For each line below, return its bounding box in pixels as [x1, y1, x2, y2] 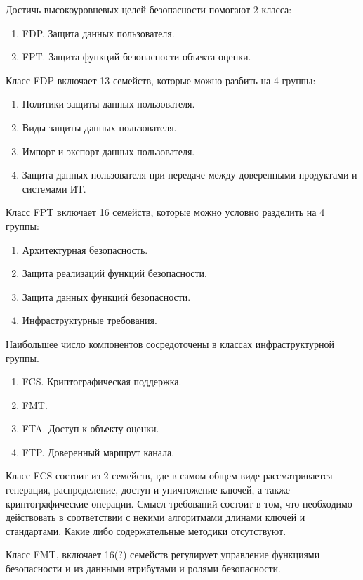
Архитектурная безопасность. [22, 242, 148, 257]
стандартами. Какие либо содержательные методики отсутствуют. [6, 523, 286, 538]
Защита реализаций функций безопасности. [22, 266, 207, 281]
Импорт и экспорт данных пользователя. [22, 143, 195, 158]
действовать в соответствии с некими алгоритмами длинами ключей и [6, 510, 305, 524]
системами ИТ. [22, 181, 86, 195]
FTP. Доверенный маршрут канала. [22, 444, 175, 459]
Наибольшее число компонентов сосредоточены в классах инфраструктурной [6, 336, 334, 351]
